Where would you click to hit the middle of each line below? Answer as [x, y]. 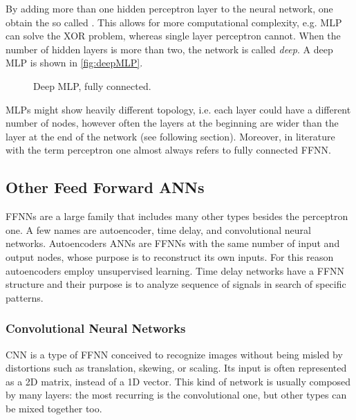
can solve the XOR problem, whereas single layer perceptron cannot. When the [173, 36]
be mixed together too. [54, 408]
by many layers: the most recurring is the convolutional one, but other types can [176, 395]
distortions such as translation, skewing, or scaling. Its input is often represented [176, 368]
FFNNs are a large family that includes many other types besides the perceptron [177, 216]
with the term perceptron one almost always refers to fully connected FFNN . [168, 150]
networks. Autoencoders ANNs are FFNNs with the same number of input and [173, 243]
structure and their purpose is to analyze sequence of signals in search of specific [176, 284]
